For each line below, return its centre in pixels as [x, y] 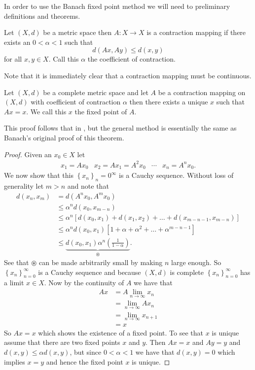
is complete [187, 272]
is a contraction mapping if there [196, 32]
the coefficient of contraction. [131, 59]
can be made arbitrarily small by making [101, 262]
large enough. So [196, 262]
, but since [86, 352]
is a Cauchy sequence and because [90, 272]
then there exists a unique [169, 102]
